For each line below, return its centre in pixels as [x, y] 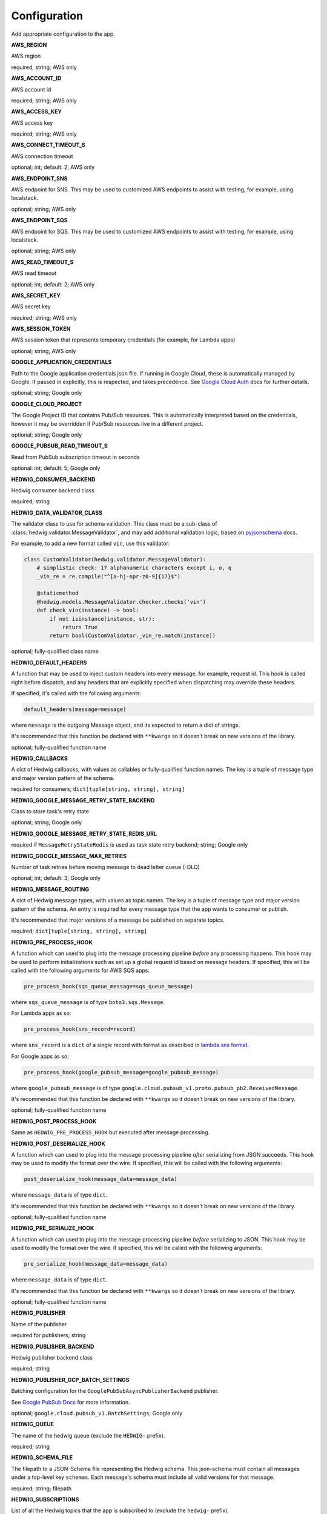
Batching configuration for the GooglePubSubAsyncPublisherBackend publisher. [115, 1391]
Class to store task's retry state [50, 812]
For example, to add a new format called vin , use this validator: [91, 543]
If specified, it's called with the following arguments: [76, 693]
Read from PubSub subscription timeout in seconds [75, 457]
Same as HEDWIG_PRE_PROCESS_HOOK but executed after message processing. [111, 1132]
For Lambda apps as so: [41, 1013]
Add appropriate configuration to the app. [63, 34]
